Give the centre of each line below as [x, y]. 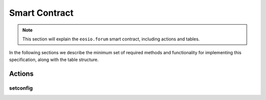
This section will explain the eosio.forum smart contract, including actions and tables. [111, 39]
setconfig [21, 88]
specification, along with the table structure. [54, 60]
